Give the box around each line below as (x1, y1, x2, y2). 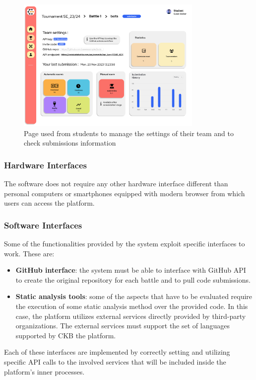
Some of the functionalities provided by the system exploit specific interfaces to (4, 238, 245, 249)
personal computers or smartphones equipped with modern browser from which (4, 188, 245, 198)
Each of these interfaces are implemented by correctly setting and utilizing (4, 347, 230, 357)
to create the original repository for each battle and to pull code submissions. (15, 274, 251, 285)
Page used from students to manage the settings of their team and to (24, 128, 234, 138)
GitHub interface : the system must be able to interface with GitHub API (15, 265, 246, 275)
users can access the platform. (4, 198, 95, 208)
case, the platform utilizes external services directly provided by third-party (15, 310, 246, 321)
